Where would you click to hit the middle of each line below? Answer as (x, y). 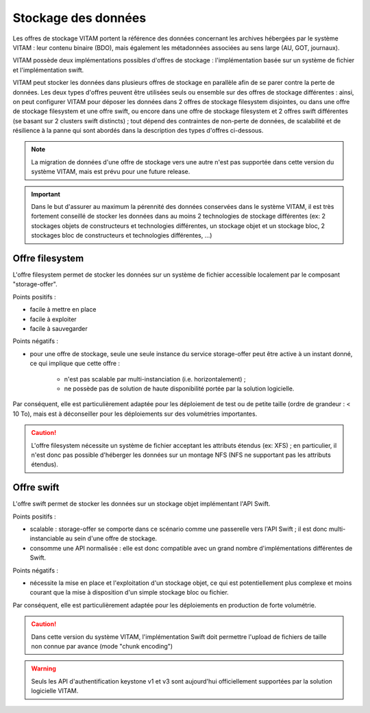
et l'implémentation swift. (48, 70)
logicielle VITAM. (55, 691)
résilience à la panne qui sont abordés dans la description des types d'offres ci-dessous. (138, 131)
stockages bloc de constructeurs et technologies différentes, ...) (122, 236)
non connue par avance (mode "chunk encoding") (102, 646)
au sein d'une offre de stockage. (111, 538)
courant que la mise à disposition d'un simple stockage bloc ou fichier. (129, 592)
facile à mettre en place (63, 310)
